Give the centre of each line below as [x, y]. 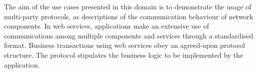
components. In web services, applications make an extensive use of [107, 26]
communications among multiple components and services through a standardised [129, 35]
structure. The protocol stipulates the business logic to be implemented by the [124, 55]
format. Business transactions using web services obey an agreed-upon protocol [125, 45]
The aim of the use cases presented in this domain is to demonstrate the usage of [128, 6]
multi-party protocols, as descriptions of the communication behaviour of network [129, 16]
